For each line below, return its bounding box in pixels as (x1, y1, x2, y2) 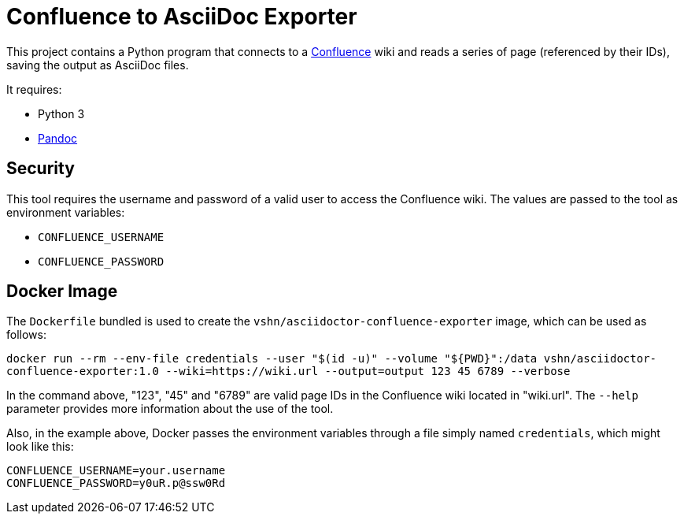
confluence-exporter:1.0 (6, 365, 159, 378)
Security (6, 158, 75, 179)
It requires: (6, 82, 62, 96)
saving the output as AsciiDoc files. (6, 58, 189, 72)
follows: (6, 328, 46, 342)
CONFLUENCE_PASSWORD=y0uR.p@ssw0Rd (6, 477, 226, 490)
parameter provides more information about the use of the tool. (6, 402, 334, 416)
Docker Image (6, 281, 118, 302)
